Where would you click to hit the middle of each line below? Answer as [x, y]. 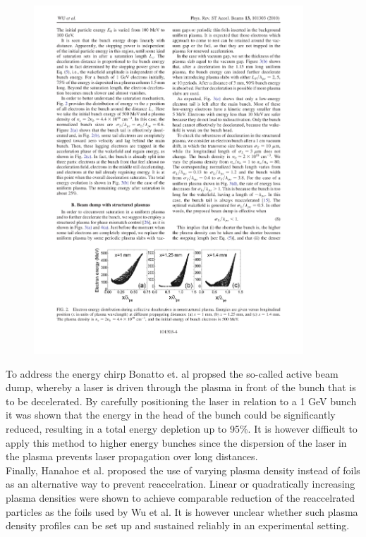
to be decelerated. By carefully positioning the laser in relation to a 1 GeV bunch [181, 401]
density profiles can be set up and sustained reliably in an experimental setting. [178, 525]
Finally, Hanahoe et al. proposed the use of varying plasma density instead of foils [183, 470]
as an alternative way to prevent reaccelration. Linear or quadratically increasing [181, 484]
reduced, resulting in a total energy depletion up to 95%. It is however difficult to [182, 428]
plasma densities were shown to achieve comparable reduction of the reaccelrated [181, 497]
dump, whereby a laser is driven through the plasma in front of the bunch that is [181, 387]
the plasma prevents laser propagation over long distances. [132, 456]
